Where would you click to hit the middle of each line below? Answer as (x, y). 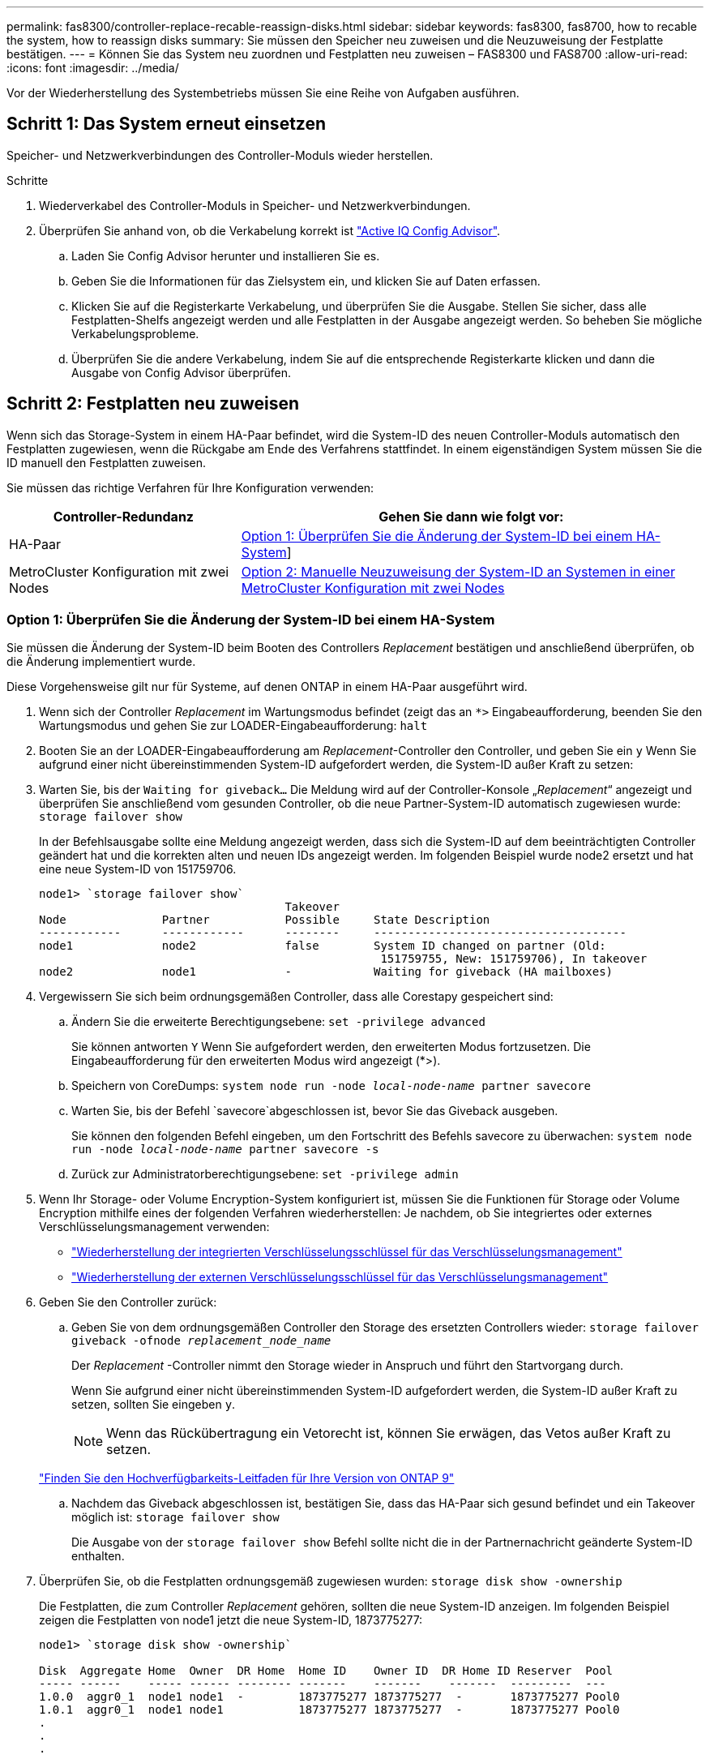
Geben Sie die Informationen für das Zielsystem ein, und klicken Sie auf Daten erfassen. (306, 281)
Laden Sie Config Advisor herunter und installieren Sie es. (226, 255)
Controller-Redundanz (124, 516)
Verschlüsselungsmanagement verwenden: (154, 1227)
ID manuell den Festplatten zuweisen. (106, 462)
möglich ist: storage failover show (175, 1517)
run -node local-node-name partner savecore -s (225, 1150)
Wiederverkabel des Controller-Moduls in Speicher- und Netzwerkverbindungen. (255, 205)
